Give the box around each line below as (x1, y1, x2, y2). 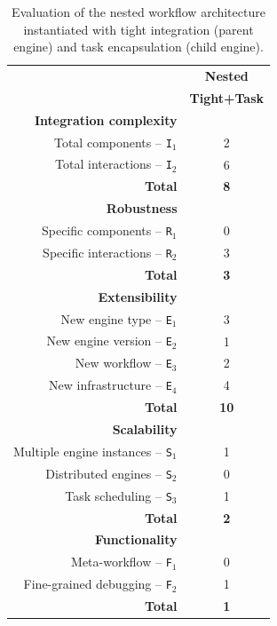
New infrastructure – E (49, 376, 172, 394)
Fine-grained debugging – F (23, 574, 172, 593)
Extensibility (98, 287, 178, 305)
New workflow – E (75, 353, 172, 372)
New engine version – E (46, 331, 172, 350)
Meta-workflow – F (71, 552, 172, 571)
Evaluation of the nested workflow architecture (12, 3, 265, 20)
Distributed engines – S (45, 464, 172, 482)
